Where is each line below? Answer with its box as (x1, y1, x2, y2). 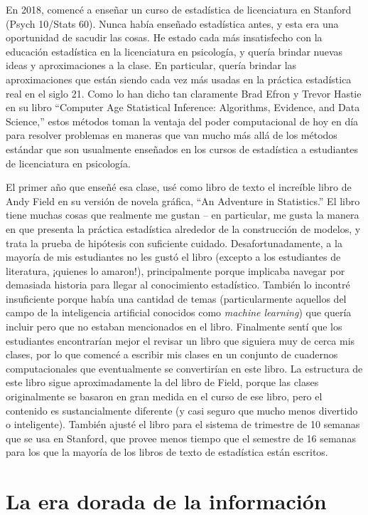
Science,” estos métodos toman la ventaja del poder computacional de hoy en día (6, 113, 359, 128)
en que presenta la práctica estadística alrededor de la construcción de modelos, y (6, 221, 361, 236)
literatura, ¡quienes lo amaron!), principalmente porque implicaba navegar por (6, 263, 345, 278)
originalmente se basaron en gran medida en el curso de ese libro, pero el (6, 389, 323, 404)
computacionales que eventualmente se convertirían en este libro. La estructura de (6, 360, 363, 375)
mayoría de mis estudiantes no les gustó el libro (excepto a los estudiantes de (6, 249, 341, 264)
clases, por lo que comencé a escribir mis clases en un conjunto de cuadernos (6, 347, 338, 362)
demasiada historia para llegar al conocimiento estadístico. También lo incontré (6, 277, 350, 292)
